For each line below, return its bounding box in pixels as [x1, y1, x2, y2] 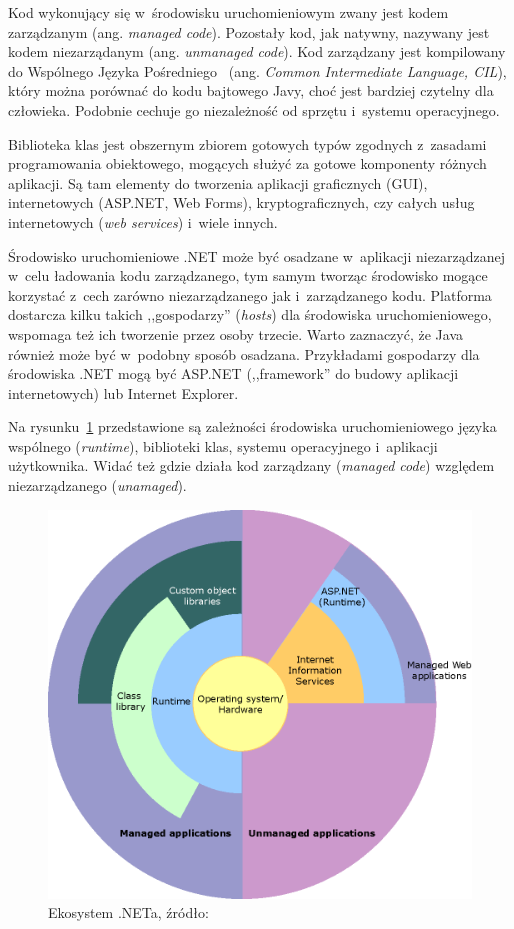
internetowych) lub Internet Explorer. [8, 382, 239, 403]
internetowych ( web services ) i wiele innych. [8, 211, 278, 232]
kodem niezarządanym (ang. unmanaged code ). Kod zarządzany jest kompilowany [8, 41, 506, 62]
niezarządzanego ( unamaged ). [8, 475, 187, 496]
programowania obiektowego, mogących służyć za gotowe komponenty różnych [8, 153, 487, 174]
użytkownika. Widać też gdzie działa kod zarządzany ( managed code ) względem [8, 455, 495, 476]
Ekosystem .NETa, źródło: [48, 902, 209, 923]
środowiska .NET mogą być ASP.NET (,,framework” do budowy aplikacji [8, 363, 459, 384]
